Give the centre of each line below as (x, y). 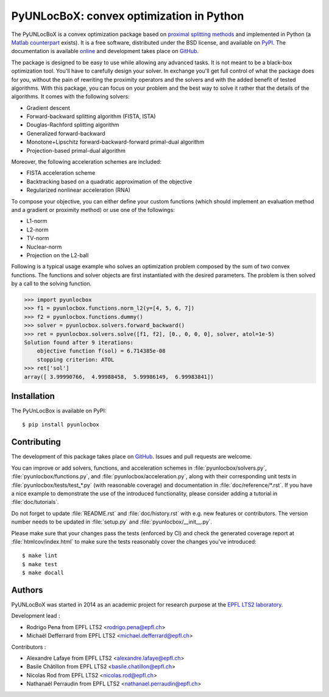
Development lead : (36, 616)
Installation (33, 396)
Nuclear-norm (44, 247)
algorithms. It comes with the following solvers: (71, 97)
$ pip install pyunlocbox (61, 425)
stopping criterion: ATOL (76, 359)
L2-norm (37, 230)
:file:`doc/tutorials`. (35, 502)
